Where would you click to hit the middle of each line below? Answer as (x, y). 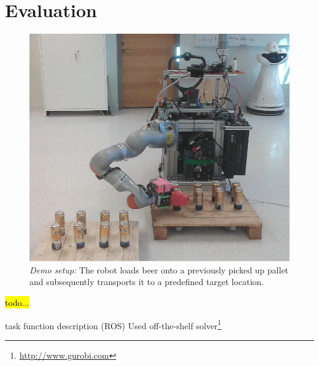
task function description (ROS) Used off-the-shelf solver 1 (113, 324)
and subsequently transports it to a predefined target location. (147, 282)
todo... (17, 302)
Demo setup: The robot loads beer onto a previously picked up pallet (159, 269)
